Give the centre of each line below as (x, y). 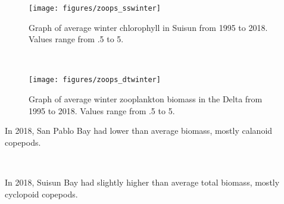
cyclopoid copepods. (41, 194)
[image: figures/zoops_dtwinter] (95, 80)
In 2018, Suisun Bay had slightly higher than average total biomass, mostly (142, 182)
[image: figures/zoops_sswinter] (95, 8)
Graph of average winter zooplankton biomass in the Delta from (146, 99)
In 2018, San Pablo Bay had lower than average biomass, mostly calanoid (139, 131)
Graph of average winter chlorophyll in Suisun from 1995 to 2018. (148, 27)
